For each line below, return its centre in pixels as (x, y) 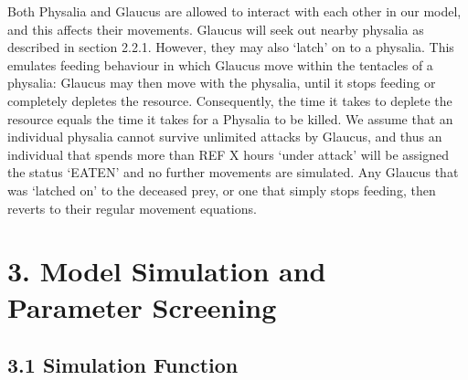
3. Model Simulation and (167, 271)
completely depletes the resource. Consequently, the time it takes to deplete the (230, 100)
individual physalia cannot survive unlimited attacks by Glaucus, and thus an (225, 137)
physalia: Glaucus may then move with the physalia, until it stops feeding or (222, 83)
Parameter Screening (142, 306)
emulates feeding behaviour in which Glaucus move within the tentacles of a (220, 64)
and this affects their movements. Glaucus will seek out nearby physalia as (216, 29)
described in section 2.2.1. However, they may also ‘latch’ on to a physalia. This (231, 47)
